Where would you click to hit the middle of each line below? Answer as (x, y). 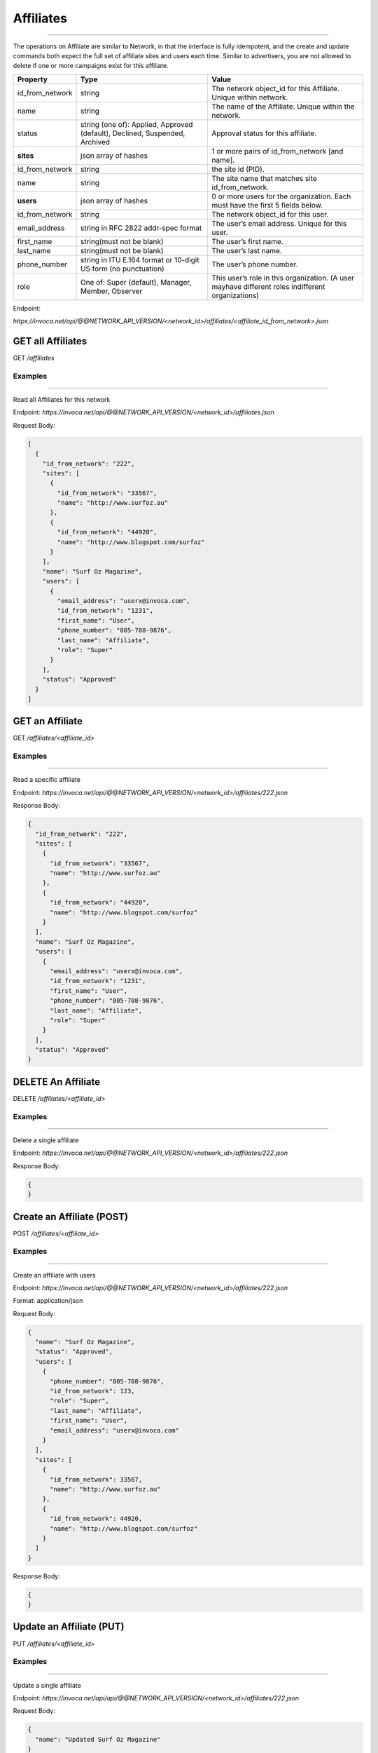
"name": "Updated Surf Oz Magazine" (98, 1739)
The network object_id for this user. (270, 214)
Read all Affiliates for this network (62, 399)
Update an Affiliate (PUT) (69, 1627)
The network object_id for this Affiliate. (275, 88)
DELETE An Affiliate (57, 1082)
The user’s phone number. (255, 264)
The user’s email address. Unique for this (279, 223)
